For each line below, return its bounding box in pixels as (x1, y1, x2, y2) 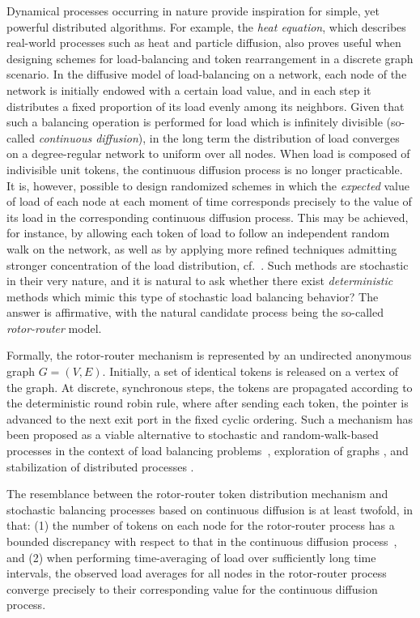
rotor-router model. (6, 319, 102, 336)
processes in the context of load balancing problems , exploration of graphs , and (6, 442, 409, 459)
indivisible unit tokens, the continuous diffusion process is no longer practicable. (6, 160, 403, 177)
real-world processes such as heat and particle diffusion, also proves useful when (6, 34, 401, 51)
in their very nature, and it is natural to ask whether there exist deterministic (6, 272, 393, 289)
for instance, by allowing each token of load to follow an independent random (6, 224, 390, 241)
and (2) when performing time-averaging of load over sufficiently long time (6, 548, 376, 565)
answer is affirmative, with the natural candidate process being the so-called (6, 304, 384, 321)
